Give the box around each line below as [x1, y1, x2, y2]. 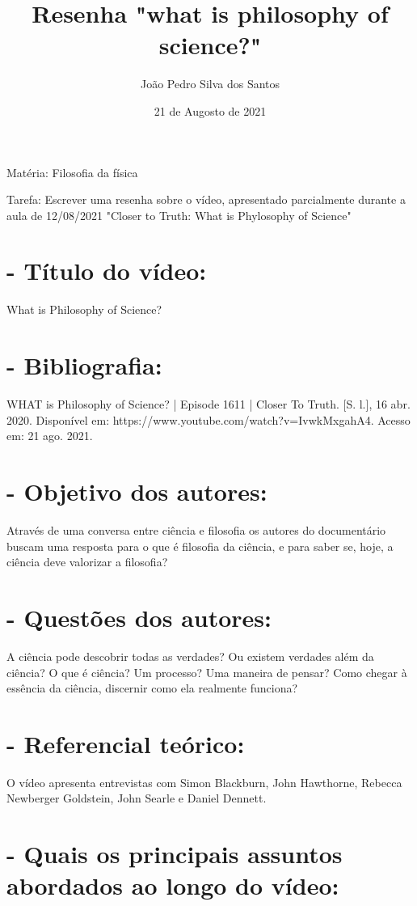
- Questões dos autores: [6, 601, 272, 633]
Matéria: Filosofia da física [6, 163, 138, 180]
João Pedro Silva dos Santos [140, 75, 280, 92]
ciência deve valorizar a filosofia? [6, 553, 168, 570]
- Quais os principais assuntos [6, 837, 343, 870]
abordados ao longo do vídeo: [6, 869, 339, 902]
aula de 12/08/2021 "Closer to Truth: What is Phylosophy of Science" [6, 206, 352, 223]
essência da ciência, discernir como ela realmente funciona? [6, 679, 298, 696]
